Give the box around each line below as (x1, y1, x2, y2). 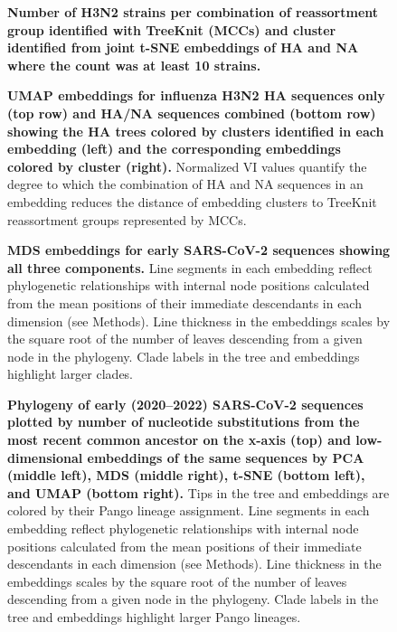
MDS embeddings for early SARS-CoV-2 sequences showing (7, 241, 391, 259)
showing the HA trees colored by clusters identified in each (7, 121, 384, 140)
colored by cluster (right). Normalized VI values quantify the (7, 156, 367, 175)
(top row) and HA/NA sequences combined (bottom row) (7, 103, 376, 122)
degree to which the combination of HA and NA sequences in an (7, 175, 364, 193)
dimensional (7, 448, 83, 467)
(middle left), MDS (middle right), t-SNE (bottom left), (7, 466, 365, 485)
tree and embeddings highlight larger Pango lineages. (7, 608, 301, 626)
